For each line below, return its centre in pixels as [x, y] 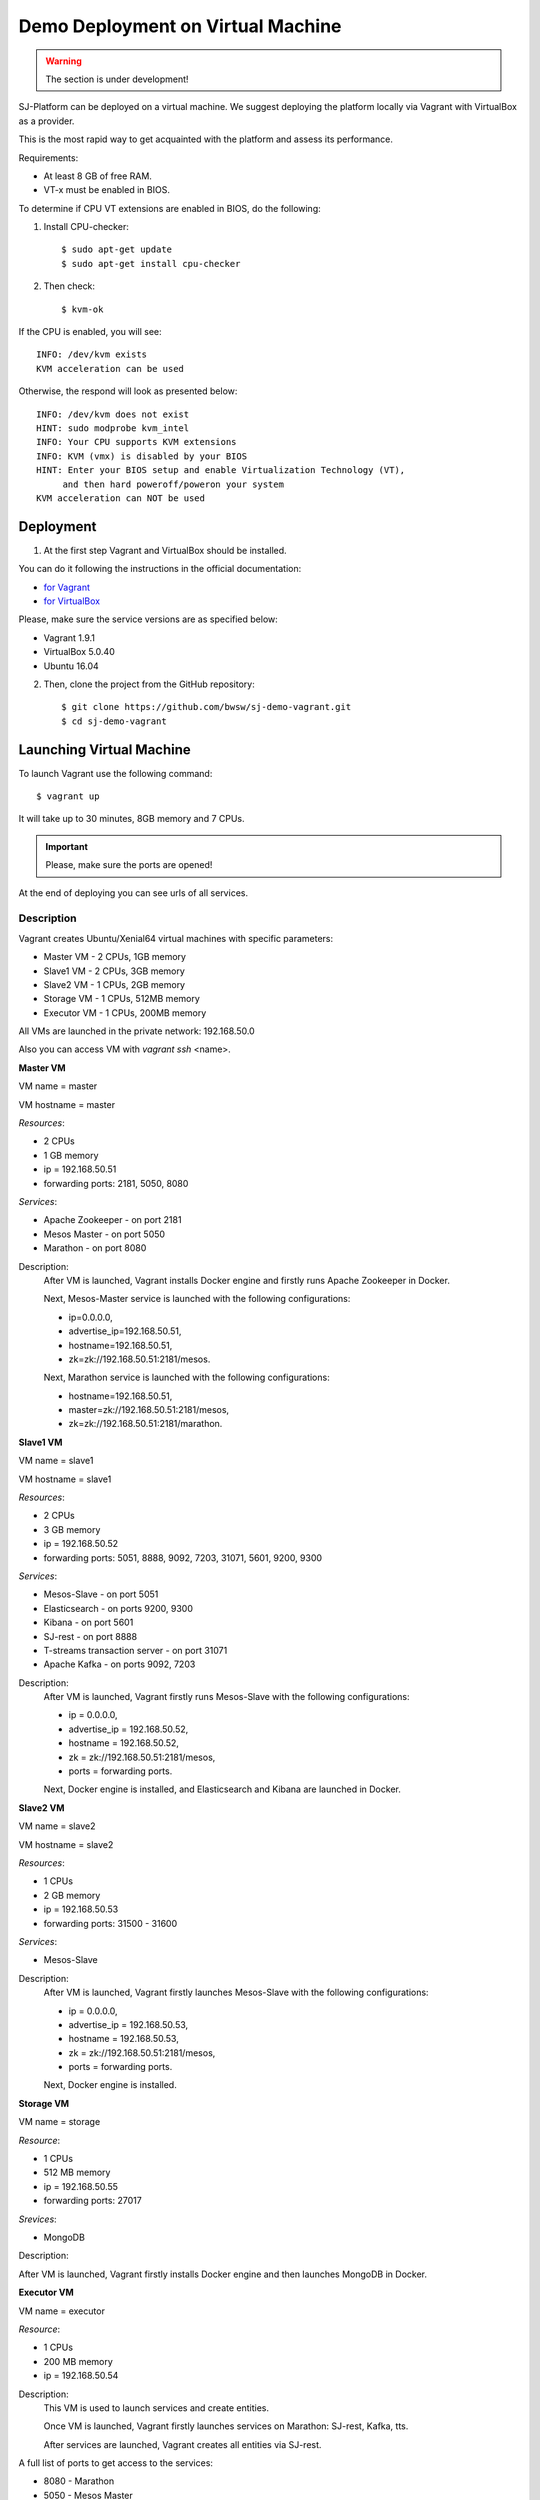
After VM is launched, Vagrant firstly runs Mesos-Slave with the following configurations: [226, 1697]
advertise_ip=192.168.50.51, [125, 1331]
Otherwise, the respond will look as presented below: [128, 391]
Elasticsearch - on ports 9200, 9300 [118, 1608]
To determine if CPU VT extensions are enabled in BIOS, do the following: [170, 208]
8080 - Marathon [79, 2481]
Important [67, 846]
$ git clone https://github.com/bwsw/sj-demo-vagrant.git [206, 707]
